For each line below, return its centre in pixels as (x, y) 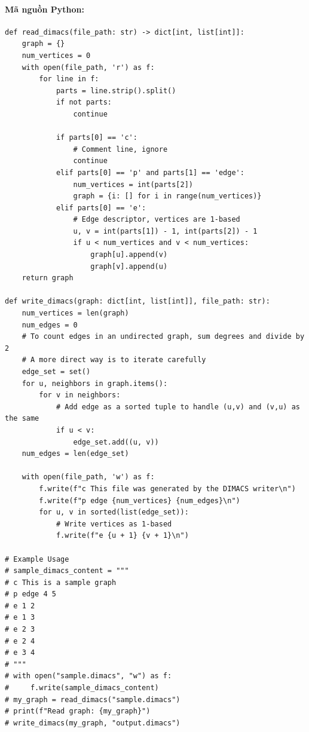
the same (22, 419)
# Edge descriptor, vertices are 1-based (157, 220)
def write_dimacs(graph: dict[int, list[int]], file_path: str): (137, 301)
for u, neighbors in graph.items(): (95, 383)
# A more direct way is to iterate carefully (114, 360)
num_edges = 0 (50, 325)
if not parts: (84, 102)
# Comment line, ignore (120, 149)
